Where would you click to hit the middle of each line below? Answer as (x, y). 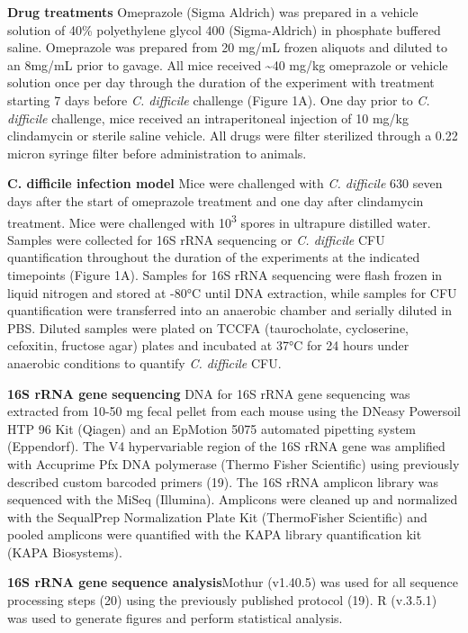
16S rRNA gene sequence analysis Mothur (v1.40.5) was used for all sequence (233, 582)
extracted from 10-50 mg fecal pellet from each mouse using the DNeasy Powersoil (234, 411)
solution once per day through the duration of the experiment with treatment (221, 82)
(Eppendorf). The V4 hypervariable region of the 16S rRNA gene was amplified (226, 446)
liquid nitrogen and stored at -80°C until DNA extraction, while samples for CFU (232, 292)
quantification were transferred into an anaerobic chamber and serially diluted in (229, 310)
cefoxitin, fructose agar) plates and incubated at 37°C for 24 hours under (208, 345)
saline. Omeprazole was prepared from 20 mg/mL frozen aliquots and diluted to (228, 47)
